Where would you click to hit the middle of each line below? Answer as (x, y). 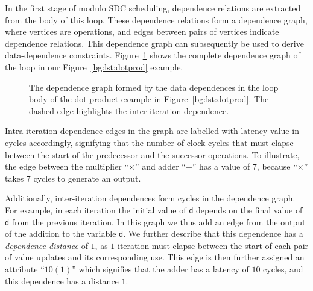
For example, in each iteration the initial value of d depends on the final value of (154, 210)
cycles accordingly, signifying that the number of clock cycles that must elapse (149, 142)
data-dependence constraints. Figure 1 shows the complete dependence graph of (153, 55)
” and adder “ (160, 166)
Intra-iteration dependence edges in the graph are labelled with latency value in (152, 131)
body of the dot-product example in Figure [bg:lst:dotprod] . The (149, 99)
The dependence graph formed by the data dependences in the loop (154, 87)
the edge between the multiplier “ (67, 166)
